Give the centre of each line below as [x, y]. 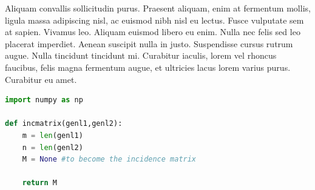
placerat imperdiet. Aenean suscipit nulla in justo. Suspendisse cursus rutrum [149, 43]
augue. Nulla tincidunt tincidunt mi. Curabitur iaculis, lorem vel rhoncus [141, 55]
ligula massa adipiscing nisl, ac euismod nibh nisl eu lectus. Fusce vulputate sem [154, 20]
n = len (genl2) [52, 147]
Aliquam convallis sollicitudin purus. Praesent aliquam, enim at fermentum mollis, [158, 8]
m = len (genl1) [52, 135]
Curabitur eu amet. [41, 79]
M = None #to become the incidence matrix [109, 159]
